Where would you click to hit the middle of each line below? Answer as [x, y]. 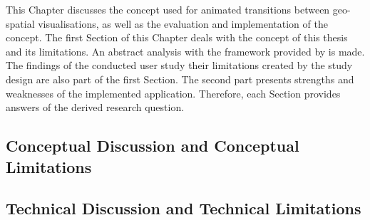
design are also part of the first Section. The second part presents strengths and [180, 79]
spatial [20, 23]
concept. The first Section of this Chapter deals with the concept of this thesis [177, 37]
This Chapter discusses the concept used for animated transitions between [168, 9]
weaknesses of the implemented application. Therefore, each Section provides [173, 93]
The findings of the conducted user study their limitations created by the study [179, 65]
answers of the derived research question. [95, 107]
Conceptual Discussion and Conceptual [153, 146]
